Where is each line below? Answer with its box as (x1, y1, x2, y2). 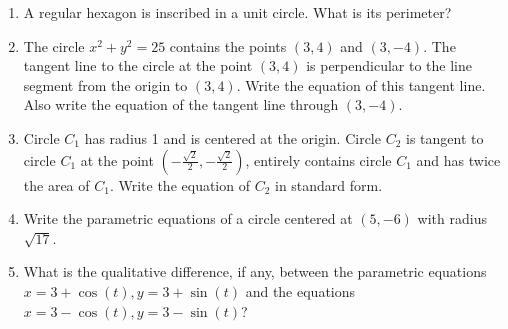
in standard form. (275, 174, 383, 195)
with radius (417, 208, 487, 229)
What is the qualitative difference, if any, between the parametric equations (23, 261, 487, 282)
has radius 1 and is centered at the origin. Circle (84, 127, 381, 148)
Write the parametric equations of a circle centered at (23, 208, 353, 229)
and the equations (245, 280, 356, 301)
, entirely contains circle (245, 149, 392, 170)
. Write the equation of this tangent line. (236, 74, 486, 95)
